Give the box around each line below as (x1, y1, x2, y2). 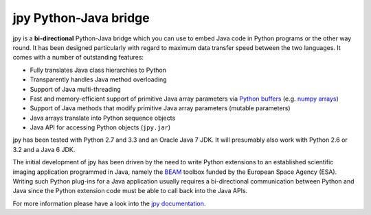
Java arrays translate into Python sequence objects (30, 114, 176, 122)
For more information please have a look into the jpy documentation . (12, 199, 206, 207)
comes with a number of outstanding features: (12, 53, 144, 62)
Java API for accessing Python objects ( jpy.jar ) (30, 123, 171, 131)
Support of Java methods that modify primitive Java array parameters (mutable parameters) (30, 104, 291, 112)
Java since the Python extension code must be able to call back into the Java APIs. (12, 187, 248, 195)
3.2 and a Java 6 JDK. (12, 145, 76, 153)
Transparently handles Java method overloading (30, 75, 168, 84)
